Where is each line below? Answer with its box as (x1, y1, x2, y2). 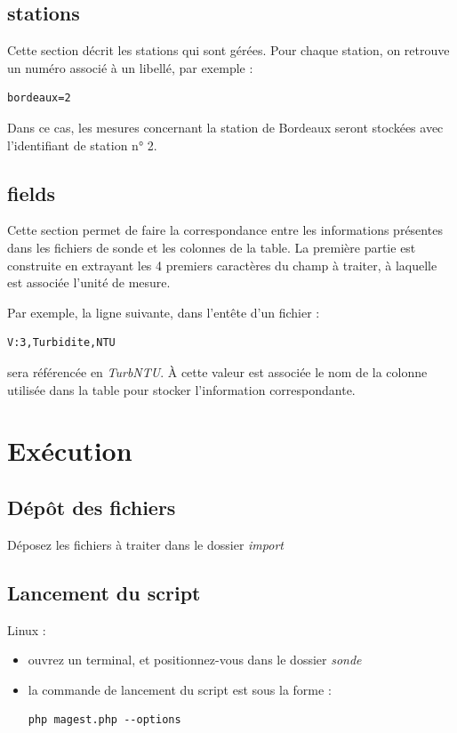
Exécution (7, 432, 132, 469)
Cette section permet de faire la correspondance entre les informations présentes (7, 221, 443, 239)
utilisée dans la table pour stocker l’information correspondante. (7, 380, 356, 399)
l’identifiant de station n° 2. (7, 135, 157, 154)
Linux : (7, 620, 46, 639)
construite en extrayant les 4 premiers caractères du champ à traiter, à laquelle (7, 255, 437, 274)
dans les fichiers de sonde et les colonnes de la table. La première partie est (7, 238, 416, 256)
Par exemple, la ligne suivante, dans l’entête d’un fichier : (7, 302, 320, 321)
